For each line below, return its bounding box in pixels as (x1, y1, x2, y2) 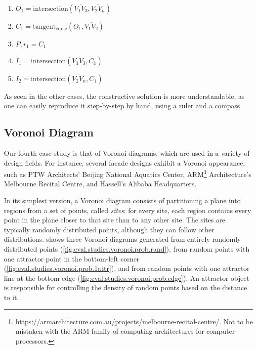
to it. (4, 292, 19, 302)
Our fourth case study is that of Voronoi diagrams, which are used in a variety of (4, 147, 250, 158)
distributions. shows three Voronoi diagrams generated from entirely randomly (4, 234, 241, 244)
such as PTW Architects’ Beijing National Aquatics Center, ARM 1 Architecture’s (4, 168, 252, 179)
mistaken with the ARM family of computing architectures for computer (15, 326, 235, 336)
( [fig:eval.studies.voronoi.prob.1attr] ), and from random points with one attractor (4, 263, 250, 273)
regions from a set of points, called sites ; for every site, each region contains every (4, 205, 251, 215)
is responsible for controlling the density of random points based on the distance (4, 282, 247, 293)
